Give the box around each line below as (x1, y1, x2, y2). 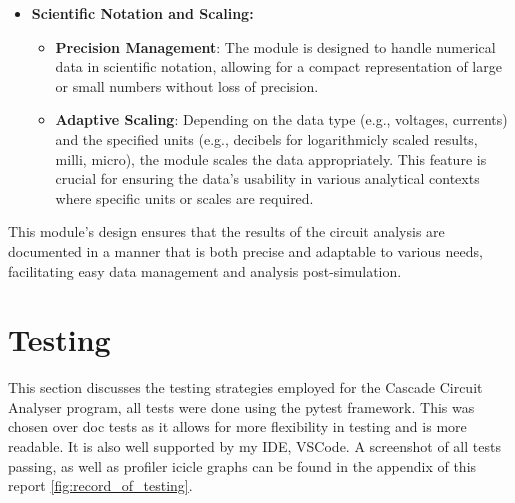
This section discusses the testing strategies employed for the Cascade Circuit (8, 377, 483, 398)
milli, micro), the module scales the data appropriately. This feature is (55, 148, 487, 169)
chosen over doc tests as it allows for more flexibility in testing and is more (8, 416, 467, 437)
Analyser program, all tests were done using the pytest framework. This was (8, 396, 475, 417)
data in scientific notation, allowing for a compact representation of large (55, 56, 502, 77)
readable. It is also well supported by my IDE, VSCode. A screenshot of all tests (8, 436, 501, 457)
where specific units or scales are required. (55, 187, 314, 208)
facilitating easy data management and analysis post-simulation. (8, 260, 402, 281)
